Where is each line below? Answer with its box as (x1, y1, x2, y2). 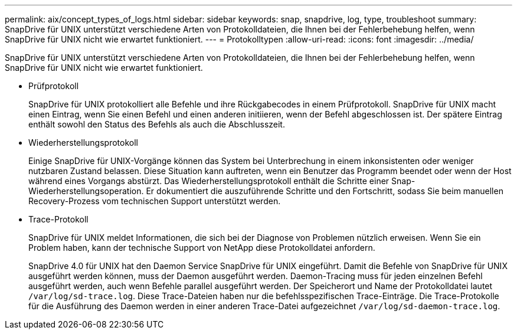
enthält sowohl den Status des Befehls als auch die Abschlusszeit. (28, 119, 285, 129)
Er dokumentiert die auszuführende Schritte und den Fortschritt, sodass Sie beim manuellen (146, 186, 503, 196)
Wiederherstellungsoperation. (28, 186, 144, 196)
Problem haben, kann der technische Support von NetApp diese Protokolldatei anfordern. (28, 243, 375, 253)
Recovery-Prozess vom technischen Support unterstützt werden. (28, 196, 281, 206)
